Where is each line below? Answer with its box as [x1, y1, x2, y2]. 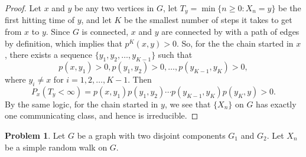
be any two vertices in [74, 2, 154, 14]
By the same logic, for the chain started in [5, 97, 158, 110]
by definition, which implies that [5, 37, 122, 49]
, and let [81, 14, 112, 26]
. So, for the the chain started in [176, 37, 294, 49]
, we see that [164, 97, 211, 110]
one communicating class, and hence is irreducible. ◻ [5, 109, 198, 122]
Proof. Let [5, 2, 41, 14]
